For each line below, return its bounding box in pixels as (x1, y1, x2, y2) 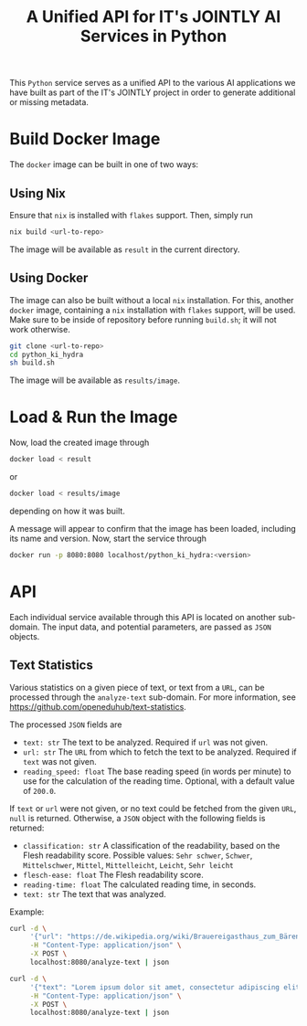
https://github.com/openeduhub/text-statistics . (9, 701, 187, 712)
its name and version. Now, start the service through (9, 533, 207, 544)
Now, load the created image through (9, 437, 150, 449)
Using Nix (9, 185, 67, 201)
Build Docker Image (9, 129, 161, 150)
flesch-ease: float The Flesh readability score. (22, 869, 204, 880)
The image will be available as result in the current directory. (9, 244, 240, 255)
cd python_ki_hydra (9, 350, 84, 359)
